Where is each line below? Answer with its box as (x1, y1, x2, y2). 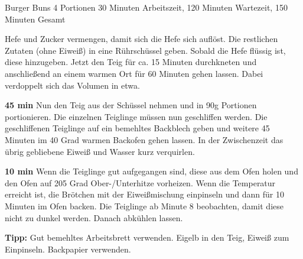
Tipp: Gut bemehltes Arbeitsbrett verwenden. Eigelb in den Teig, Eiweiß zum (5, 231, 289, 244)
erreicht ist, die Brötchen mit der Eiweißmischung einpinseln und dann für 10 (5, 188, 284, 200)
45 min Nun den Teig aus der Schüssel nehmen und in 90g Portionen (5, 99, 257, 111)
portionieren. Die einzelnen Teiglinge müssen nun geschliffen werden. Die (5, 110, 268, 122)
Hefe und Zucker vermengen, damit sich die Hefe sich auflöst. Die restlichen (5, 33, 278, 45)
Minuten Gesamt (5, 12, 66, 25)
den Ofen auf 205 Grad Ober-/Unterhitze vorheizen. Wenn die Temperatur (5, 176, 276, 189)
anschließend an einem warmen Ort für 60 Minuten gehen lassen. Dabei (5, 67, 263, 79)
